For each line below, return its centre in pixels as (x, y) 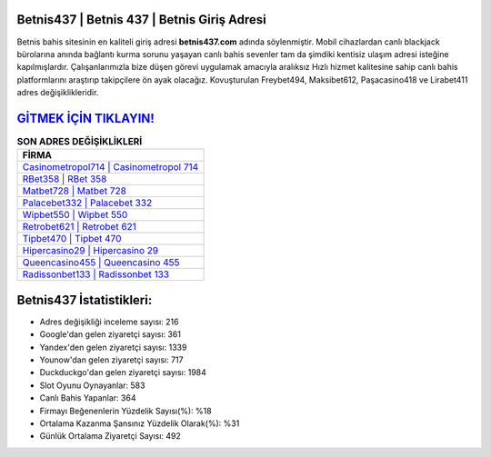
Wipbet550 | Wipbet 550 (75, 215)
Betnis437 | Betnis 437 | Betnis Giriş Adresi (142, 20)
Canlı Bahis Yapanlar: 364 (88, 398)
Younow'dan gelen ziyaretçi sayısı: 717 (111, 360)
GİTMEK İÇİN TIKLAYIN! (85, 118)
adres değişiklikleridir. (58, 93)
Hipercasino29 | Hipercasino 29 (90, 251)
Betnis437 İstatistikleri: (85, 300)
